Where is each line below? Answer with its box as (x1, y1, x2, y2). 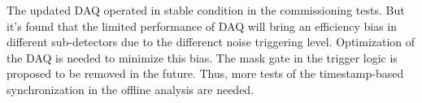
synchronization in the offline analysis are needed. (7, 80, 255, 97)
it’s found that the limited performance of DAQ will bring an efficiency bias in (7, 17, 397, 34)
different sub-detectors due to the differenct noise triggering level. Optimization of (7, 33, 415, 50)
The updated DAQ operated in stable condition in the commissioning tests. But (7, 2, 405, 18)
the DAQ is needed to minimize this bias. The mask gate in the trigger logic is (7, 49, 398, 66)
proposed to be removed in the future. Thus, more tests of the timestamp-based (7, 65, 404, 82)
